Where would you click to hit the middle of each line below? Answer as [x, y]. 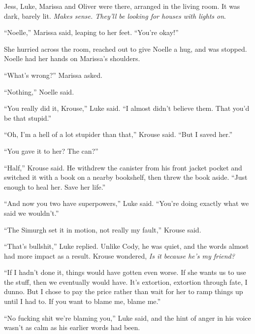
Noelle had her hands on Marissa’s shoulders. [72, 58]
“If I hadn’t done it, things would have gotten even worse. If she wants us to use [125, 272]
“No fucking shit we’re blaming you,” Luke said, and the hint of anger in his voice [127, 317]
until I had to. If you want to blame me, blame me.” [82, 301]
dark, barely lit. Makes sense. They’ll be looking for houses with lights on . [115, 16]
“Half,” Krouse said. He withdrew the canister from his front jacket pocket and [123, 167]
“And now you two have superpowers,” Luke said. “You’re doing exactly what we [127, 203]
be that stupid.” [28, 117]
